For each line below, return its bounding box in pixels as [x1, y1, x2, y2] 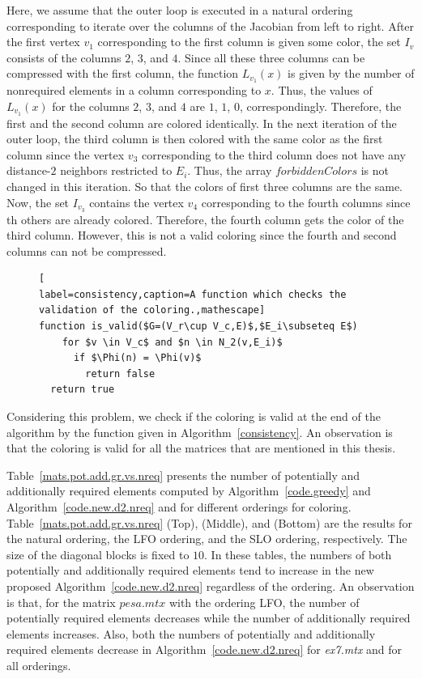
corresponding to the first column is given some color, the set [97, 33, 401, 50]
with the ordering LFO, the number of [168, 593, 360, 610]
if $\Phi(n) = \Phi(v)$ [73, 352, 202, 364]
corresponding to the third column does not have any [141, 146, 406, 163]
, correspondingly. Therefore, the [239, 97, 402, 114]
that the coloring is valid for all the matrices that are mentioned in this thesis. [6, 439, 396, 456]
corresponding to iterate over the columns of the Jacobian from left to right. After [6, 17, 415, 34]
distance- [6, 162, 51, 179]
